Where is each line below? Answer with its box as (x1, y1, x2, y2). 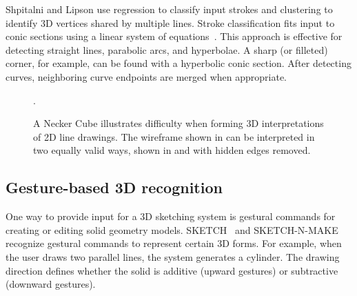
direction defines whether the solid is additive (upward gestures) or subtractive (6, 263, 338, 277)
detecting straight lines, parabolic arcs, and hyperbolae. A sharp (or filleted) (6, 42, 328, 57)
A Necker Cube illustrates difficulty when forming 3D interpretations (33, 116, 324, 130)
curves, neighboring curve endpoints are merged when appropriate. (6, 69, 287, 83)
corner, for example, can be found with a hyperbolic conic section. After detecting (6, 56, 351, 70)
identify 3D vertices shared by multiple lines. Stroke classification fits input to (6, 15, 335, 30)
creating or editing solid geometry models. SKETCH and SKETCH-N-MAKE (6, 222, 338, 237)
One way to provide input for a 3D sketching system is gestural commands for (6, 209, 336, 224)
